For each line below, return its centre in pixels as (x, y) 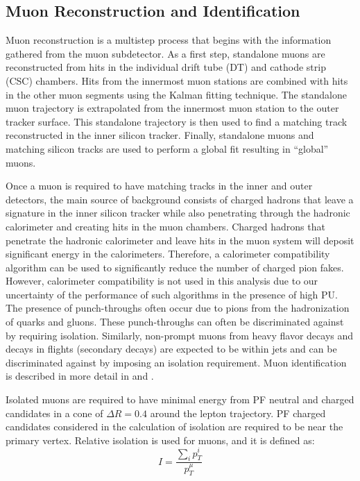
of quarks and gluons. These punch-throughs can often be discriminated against (175, 322)
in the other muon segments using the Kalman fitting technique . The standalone (176, 94)
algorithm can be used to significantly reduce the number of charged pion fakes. (175, 267)
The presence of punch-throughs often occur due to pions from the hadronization (178, 308)
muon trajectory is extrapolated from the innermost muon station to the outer (172, 108)
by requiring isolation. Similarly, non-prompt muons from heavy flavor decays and (180, 335)
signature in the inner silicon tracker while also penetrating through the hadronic (178, 213)
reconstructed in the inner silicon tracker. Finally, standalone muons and (160, 135)
